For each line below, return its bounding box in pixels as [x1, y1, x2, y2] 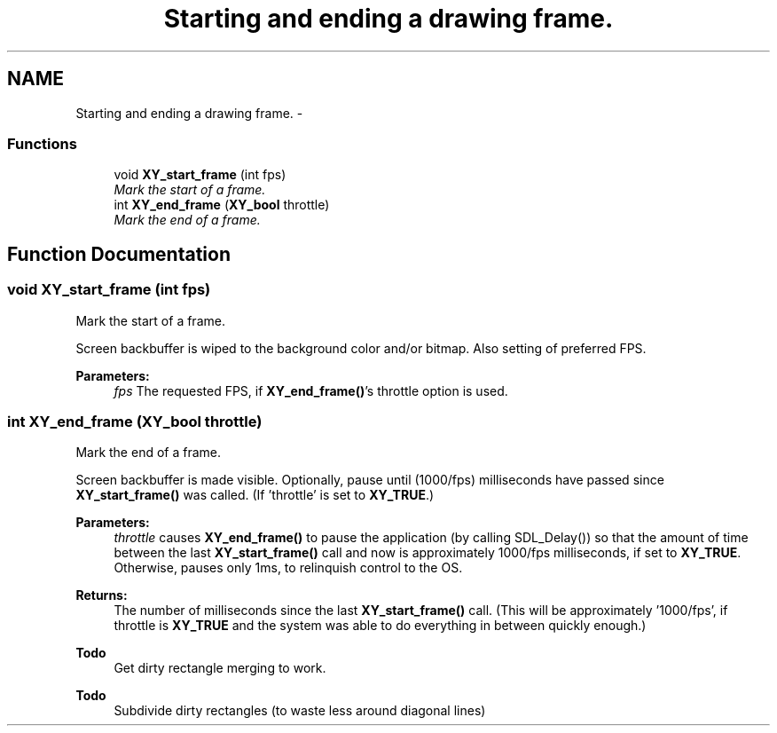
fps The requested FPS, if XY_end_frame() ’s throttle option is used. [114, 382, 508, 398]
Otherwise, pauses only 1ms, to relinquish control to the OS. [114, 560, 463, 576]
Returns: [75, 587, 128, 603]
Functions [7, 134, 77, 153]
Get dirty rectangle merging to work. [114, 660, 326, 676]
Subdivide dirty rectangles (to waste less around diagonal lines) [114, 703, 486, 719]
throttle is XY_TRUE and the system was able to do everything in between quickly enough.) [114, 618, 647, 634]
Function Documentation [7, 242, 231, 265]
